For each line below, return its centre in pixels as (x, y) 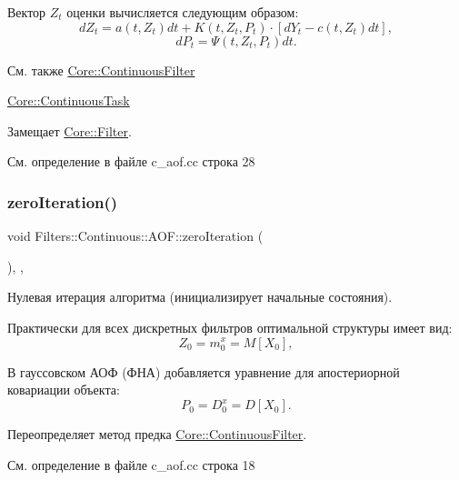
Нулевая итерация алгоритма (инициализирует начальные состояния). (200, 297)
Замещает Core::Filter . (70, 130)
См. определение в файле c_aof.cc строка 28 (131, 161)
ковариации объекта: (64, 390)
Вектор (27, 12)
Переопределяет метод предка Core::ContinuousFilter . (157, 434)
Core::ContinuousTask (69, 100)
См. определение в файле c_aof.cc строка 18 (131, 465)
